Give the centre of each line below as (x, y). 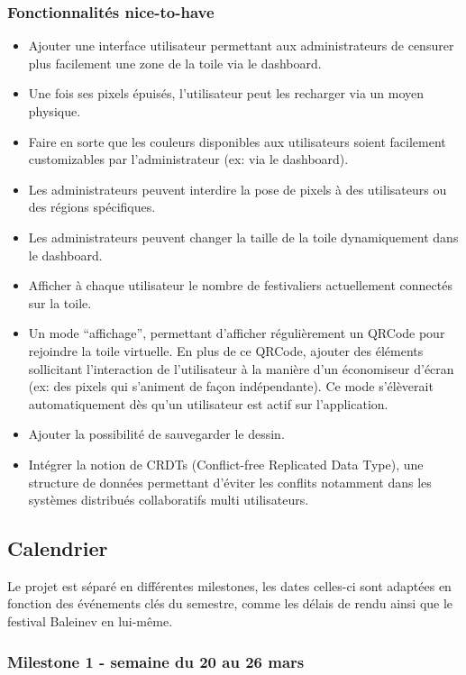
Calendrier (58, 548)
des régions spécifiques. (92, 207)
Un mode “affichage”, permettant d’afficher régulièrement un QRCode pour (237, 333)
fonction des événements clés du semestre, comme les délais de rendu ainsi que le (230, 603)
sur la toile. (60, 302)
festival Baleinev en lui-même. (90, 621)
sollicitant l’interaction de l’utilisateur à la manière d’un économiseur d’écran (241, 368)
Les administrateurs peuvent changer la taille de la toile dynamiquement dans (243, 237)
